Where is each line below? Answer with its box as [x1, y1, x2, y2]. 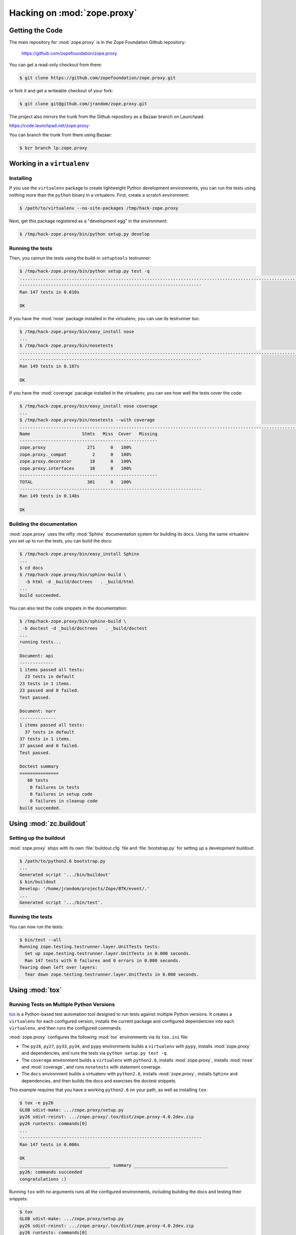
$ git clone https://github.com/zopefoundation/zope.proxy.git [19, 75, 176, 81]
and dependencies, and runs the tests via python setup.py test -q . [21, 1050, 168, 1056]
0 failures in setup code [30, 791, 93, 797]
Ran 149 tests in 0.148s [19, 493, 80, 499]
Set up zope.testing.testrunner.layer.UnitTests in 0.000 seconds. [25, 951, 191, 956]
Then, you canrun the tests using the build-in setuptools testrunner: [9, 255, 151, 261]
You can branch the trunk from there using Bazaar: [9, 131, 112, 138]
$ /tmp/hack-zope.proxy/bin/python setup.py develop [19, 231, 150, 237]
